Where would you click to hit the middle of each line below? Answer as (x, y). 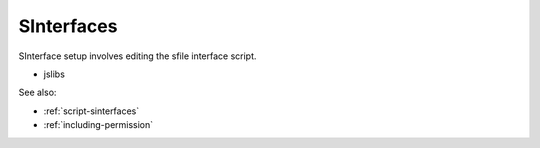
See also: (37, 92)
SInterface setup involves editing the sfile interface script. (137, 56)
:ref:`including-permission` (98, 125)
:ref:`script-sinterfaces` (91, 111)
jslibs (54, 74)
